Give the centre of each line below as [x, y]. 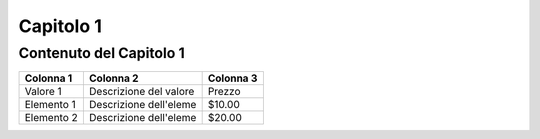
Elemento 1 [50, 105]
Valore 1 [43, 92]
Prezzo [224, 92]
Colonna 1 [48, 78]
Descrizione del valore [141, 92]
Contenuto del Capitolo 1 [101, 53]
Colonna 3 [232, 78]
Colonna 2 [113, 78]
